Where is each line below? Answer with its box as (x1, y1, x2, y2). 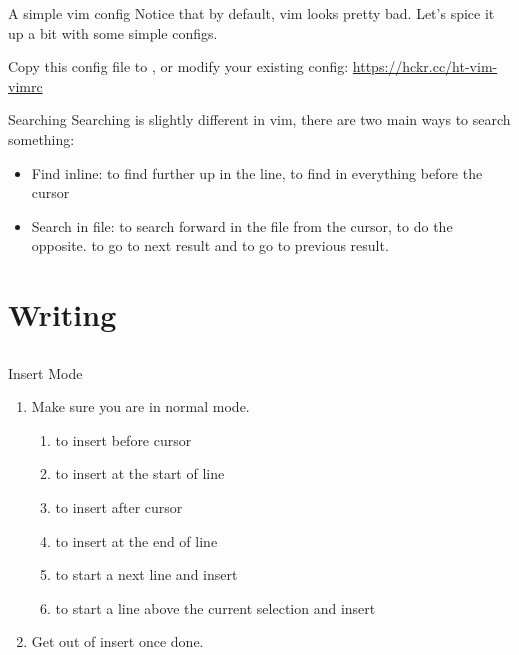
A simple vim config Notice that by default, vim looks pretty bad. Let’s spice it (8, 3, 495, 23)
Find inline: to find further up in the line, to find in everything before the (31, 162, 483, 183)
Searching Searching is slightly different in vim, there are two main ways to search (8, 109, 511, 130)
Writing (8, 294, 117, 335)
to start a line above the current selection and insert (55, 597, 376, 618)
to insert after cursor (55, 497, 183, 518)
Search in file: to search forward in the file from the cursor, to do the (31, 215, 453, 236)
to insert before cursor (55, 429, 192, 450)
